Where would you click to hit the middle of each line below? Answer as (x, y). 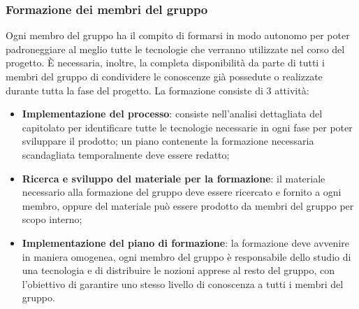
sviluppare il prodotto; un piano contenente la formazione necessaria (168, 141)
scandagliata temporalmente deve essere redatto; (126, 154)
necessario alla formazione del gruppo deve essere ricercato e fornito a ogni (182, 192)
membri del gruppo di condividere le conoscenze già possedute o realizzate (164, 76)
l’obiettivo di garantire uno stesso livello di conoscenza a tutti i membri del (183, 283)
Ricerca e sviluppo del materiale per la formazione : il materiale (174, 178)
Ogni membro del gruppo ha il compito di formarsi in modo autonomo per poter (178, 35)
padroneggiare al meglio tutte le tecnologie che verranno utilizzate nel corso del (175, 49)
